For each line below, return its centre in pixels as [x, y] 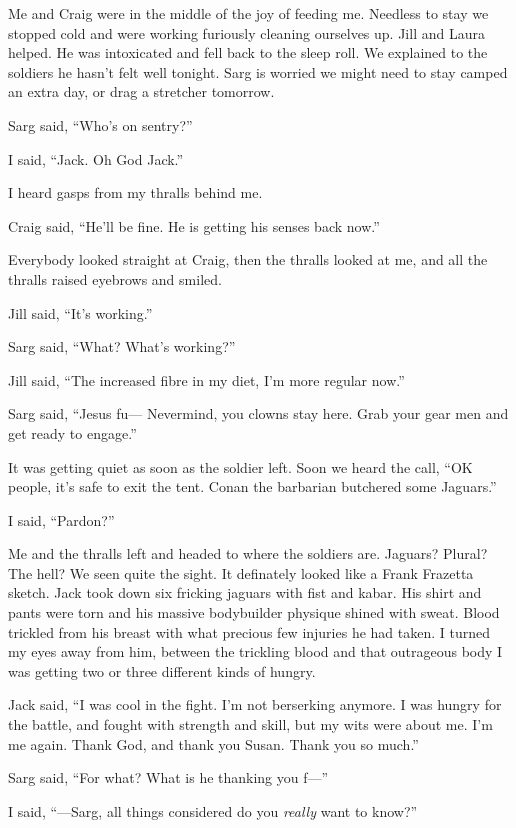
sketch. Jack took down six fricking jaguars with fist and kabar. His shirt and [245, 592]
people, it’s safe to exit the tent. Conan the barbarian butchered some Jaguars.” [252, 486]
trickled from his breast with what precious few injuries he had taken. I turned [249, 631]
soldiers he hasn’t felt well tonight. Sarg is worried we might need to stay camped [258, 71]
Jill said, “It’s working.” [80, 312]
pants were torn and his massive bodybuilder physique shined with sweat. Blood [254, 612]
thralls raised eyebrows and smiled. [115, 278]
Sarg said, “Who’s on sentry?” [100, 124]
